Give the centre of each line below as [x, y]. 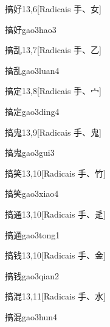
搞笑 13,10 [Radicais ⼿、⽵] [55, 173]
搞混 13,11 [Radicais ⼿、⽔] [55, 296]
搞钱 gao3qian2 [32, 275]
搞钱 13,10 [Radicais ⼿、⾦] [55, 255]
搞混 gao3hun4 [31, 316]
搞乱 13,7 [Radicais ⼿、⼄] [53, 50]
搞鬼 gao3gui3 [30, 152]
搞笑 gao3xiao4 [32, 193]
